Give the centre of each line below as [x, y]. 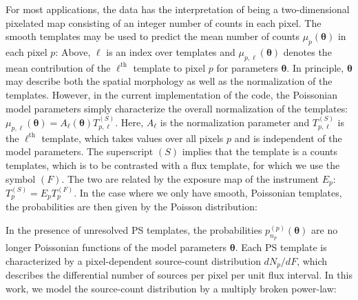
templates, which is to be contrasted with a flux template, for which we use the [173, 164]
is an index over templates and [171, 51]
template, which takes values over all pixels [133, 138]
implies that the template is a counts [260, 151]
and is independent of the [288, 138]
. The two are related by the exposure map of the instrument [190, 178]
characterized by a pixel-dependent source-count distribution [133, 260]
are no [325, 230]
